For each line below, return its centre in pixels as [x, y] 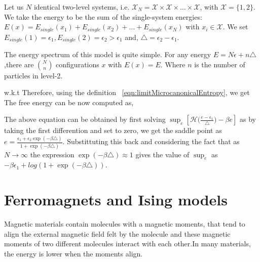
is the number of [220, 64]
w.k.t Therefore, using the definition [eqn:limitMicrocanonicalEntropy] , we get [127, 92]
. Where [173, 64]
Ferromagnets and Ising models [116, 200]
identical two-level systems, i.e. [82, 7]
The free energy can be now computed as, [69, 102]
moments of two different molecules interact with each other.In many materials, [127, 244]
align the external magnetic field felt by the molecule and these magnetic [117, 233]
